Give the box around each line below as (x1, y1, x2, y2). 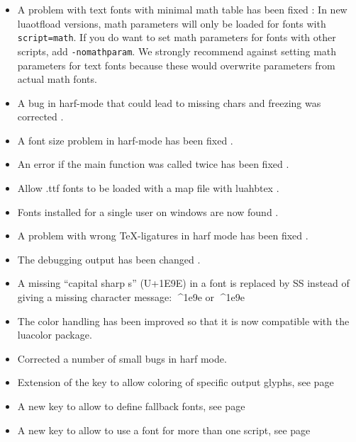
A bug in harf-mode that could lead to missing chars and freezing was (17, 95, 321, 110)
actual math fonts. (17, 72, 97, 86)
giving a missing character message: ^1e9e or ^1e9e (17, 290, 245, 305)
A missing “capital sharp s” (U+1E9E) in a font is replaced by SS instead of (17, 276, 350, 290)
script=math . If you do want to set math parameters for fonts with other (17, 30, 336, 45)
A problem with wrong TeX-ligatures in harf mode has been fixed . (17, 228, 308, 243)
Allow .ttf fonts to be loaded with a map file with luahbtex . (17, 181, 279, 195)
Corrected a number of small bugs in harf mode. (17, 351, 227, 365)
